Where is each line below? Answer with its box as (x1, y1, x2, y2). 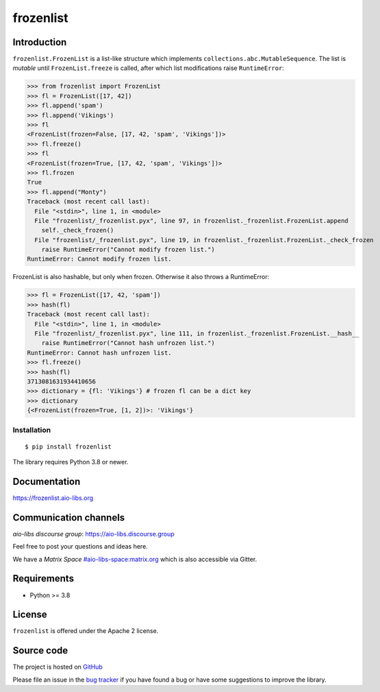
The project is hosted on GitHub (12, 663, 103, 671)
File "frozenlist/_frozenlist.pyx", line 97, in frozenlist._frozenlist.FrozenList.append (34, 217, 349, 224)
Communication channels (12, 512, 125, 523)
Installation (12, 425, 51, 435)
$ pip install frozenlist (25, 442, 112, 451)
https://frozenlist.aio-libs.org (12, 494, 94, 502)
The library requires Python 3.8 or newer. (12, 458, 129, 466)
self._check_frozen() (41, 226, 114, 235)
